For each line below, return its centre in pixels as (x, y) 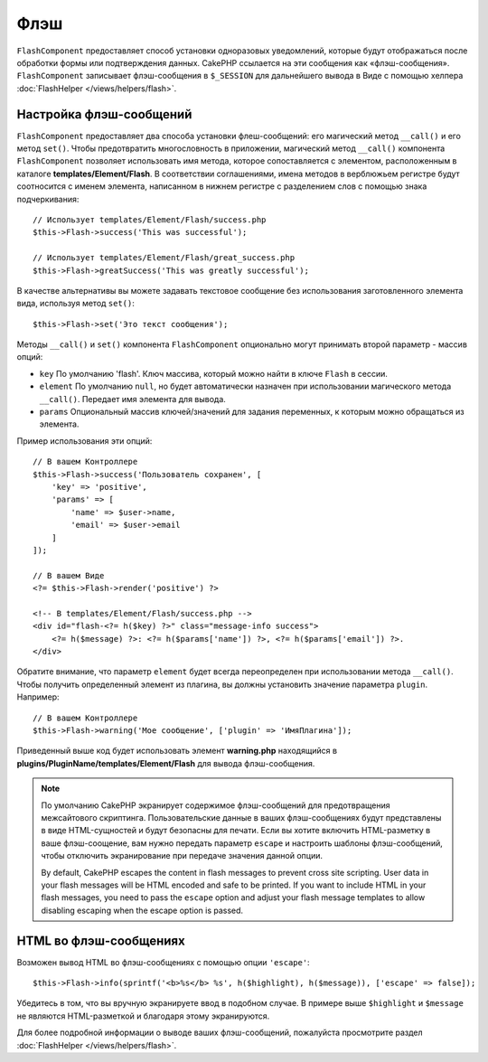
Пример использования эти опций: (84, 441)
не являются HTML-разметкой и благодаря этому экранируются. (143, 1016)
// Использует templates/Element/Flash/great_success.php (164, 258)
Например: (38, 697)
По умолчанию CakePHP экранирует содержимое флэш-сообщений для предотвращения (216, 805)
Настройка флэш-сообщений (104, 114)
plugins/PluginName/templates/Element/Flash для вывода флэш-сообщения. (166, 763)
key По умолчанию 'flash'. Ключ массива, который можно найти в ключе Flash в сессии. (213, 373)
